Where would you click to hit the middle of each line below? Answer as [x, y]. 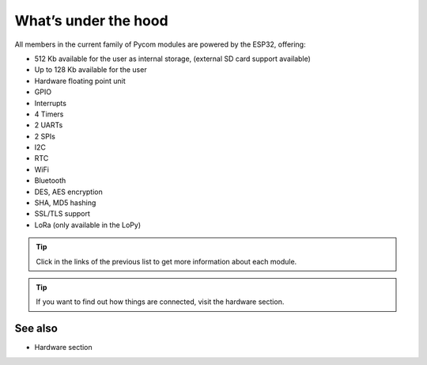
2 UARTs [49, 125]
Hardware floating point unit [80, 81]
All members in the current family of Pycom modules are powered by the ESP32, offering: [160, 44]
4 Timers [49, 114]
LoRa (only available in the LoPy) [88, 225]
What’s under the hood [92, 21]
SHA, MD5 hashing [65, 203]
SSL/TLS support [62, 214]
